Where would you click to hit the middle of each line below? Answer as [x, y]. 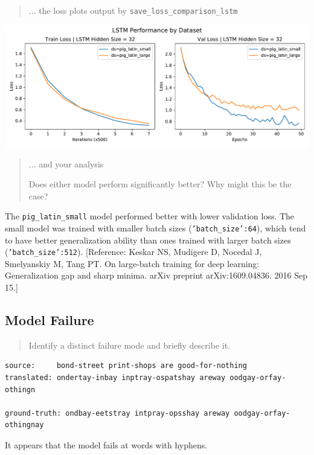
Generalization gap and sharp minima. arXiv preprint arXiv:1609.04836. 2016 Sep [156, 275]
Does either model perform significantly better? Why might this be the [160, 184]
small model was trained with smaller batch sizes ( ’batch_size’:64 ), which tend [155, 227]
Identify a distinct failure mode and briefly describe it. [129, 345]
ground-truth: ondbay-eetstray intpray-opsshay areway [117, 413]
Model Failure [50, 320]
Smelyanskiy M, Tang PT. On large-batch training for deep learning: [132, 263]
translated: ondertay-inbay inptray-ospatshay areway [115, 378]
